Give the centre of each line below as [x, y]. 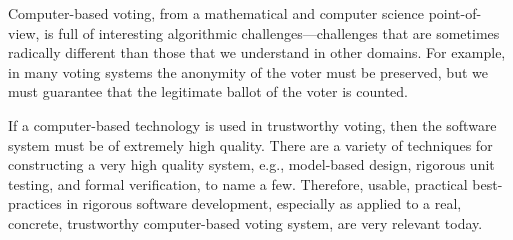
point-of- [455, 13]
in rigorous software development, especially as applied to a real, [264, 203]
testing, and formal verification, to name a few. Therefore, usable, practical [238, 183]
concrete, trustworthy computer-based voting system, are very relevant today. [245, 222]
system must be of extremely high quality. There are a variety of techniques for [250, 144]
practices [35, 203]
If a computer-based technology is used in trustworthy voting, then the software [252, 124]
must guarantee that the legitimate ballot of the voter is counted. [208, 91]
